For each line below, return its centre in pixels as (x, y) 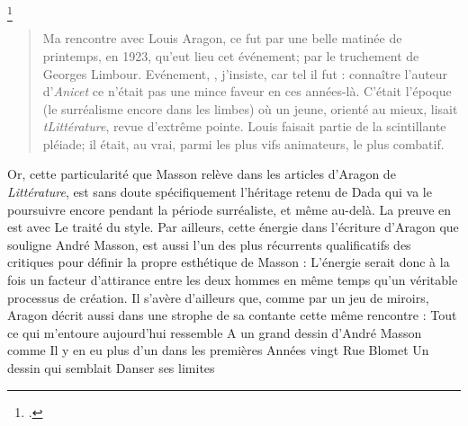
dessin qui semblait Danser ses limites (111, 368)
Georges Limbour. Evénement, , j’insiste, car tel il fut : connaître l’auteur (245, 73)
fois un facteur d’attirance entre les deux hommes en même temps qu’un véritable (233, 280)
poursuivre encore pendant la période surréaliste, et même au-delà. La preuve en (229, 209)
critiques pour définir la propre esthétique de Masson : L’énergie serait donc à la (229, 262)
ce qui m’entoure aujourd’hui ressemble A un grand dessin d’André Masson (215, 332)
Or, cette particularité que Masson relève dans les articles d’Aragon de (202, 174)
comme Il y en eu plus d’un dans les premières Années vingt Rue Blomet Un (218, 350)
